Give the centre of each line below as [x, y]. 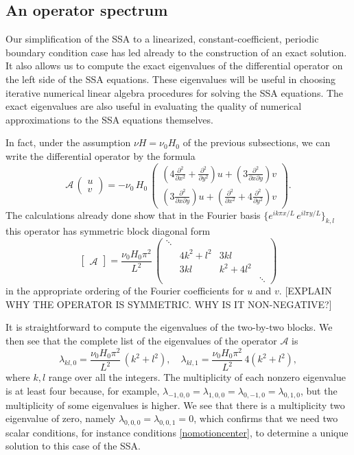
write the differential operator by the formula [101, 155]
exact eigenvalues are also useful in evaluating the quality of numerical [154, 106]
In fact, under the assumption [68, 142]
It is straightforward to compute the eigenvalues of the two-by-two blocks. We [169, 327]
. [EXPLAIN [305, 291]
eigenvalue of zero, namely [61, 418]
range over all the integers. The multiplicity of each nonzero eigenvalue [197, 377]
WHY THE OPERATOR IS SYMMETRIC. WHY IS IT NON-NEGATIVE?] [169, 304]
